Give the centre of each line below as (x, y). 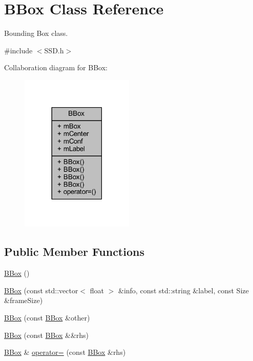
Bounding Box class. (36, 33)
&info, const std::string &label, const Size (184, 290)
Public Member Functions (74, 252)
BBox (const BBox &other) (47, 317)
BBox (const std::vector (41, 290)
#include (18, 50)
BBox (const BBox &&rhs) (47, 335)
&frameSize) (24, 300)
